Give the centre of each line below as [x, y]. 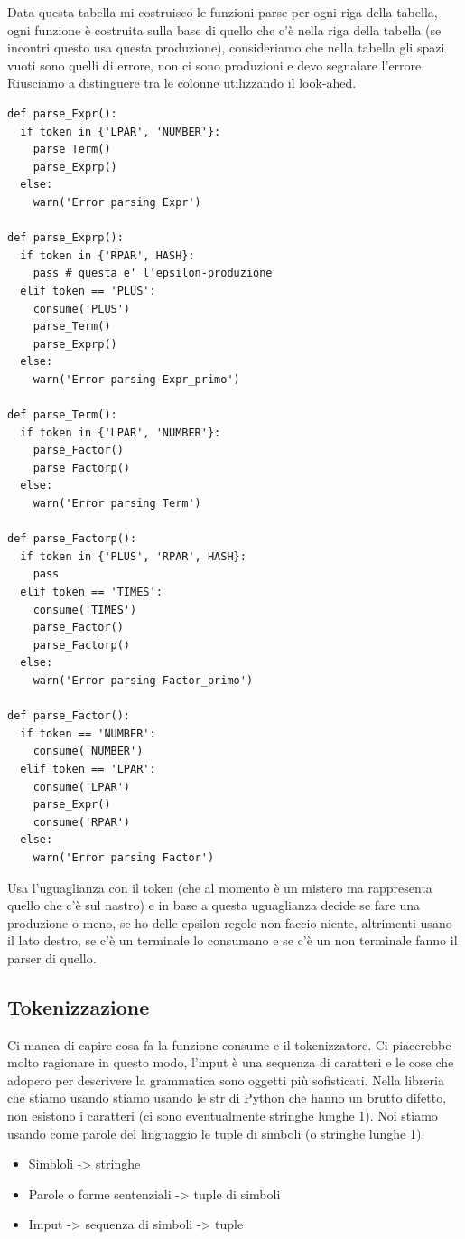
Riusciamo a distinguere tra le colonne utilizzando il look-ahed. [182, 83]
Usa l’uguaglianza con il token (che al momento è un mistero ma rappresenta [220, 887]
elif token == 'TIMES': [91, 592]
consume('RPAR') [82, 822]
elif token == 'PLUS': [88, 291]
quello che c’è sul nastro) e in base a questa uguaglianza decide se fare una [214, 905]
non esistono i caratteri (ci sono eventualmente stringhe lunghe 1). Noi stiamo [223, 1116]
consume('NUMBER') [88, 751]
